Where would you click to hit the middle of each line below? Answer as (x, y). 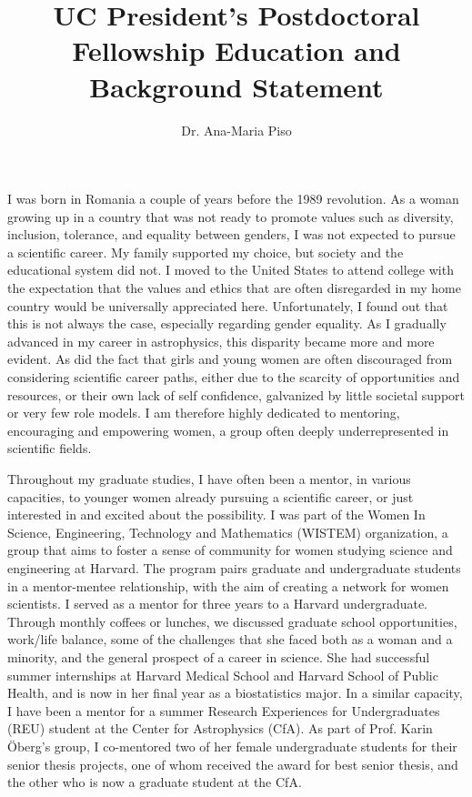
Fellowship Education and (236, 50)
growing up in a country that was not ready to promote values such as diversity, (231, 216)
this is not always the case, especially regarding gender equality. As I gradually (227, 323)
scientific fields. (50, 448)
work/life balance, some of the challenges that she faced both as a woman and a (230, 639)
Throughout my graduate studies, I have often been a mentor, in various (209, 479)
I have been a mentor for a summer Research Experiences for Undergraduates (224, 710)
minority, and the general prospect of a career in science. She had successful (219, 656)
